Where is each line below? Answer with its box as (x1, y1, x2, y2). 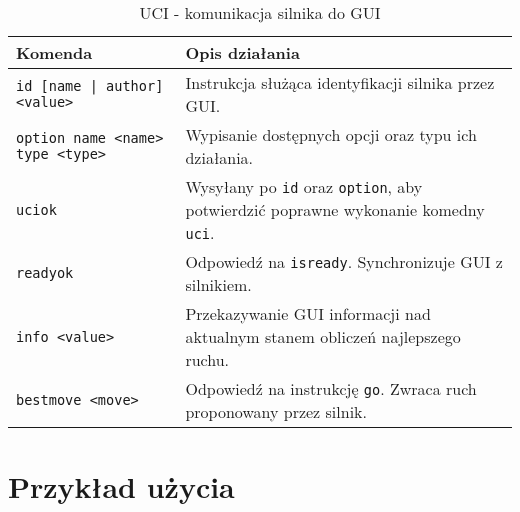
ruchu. (185, 348, 230, 371)
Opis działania (185, 41, 300, 64)
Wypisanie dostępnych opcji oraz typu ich (185, 123, 477, 146)
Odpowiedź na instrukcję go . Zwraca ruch (185, 377, 477, 400)
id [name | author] (16, 78, 164, 94)
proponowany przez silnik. (185, 400, 367, 423)
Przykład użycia (8, 466, 235, 507)
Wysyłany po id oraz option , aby (185, 175, 423, 198)
